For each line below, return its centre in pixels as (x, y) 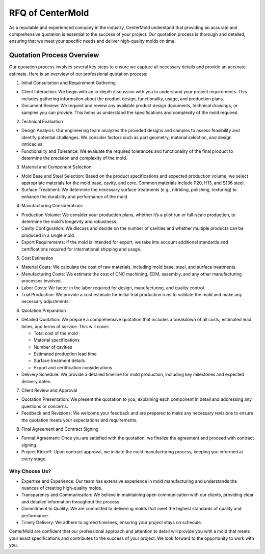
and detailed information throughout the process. (71, 501)
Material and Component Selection (56, 167)
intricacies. (33, 144)
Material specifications (57, 340)
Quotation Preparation (44, 310)
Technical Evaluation (42, 121)
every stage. (34, 459)
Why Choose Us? (30, 471)
